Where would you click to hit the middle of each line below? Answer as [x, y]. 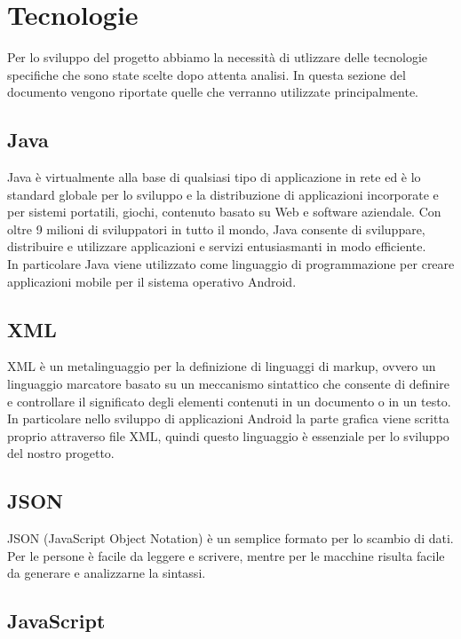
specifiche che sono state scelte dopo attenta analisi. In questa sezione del [207, 74]
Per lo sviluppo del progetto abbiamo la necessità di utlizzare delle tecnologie [218, 57]
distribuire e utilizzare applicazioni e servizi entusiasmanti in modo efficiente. [217, 246]
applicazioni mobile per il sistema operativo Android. [152, 281]
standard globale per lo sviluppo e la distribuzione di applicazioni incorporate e [223, 194]
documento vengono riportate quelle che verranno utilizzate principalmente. [213, 92]
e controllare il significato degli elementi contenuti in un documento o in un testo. [229, 401]
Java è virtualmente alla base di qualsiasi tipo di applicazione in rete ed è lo [214, 177]
